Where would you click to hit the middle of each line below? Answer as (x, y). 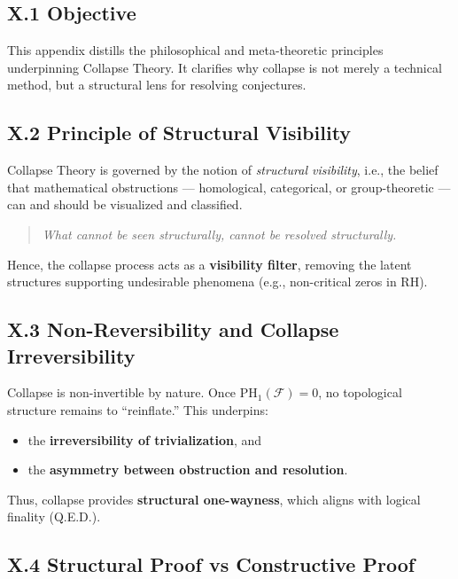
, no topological (360, 392)
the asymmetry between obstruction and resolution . (188, 469)
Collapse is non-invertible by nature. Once (122, 392)
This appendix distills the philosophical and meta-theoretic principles (195, 50)
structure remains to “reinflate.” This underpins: (138, 409)
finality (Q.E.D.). (54, 516)
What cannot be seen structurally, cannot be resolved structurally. (219, 234)
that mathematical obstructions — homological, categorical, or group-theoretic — (229, 187)
